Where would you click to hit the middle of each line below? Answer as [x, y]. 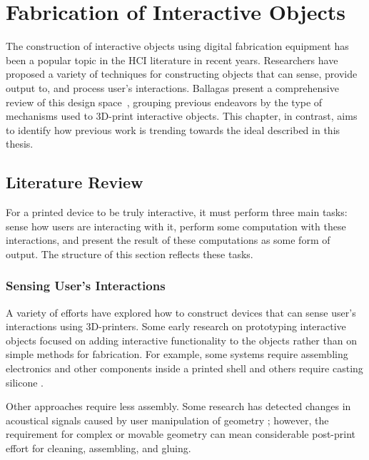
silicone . [25, 382]
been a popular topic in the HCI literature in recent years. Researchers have [172, 60]
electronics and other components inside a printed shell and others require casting [184, 368]
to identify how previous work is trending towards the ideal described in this [173, 129]
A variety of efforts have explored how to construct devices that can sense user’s [181, 312]
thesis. [20, 144]
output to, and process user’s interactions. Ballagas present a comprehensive [172, 87]
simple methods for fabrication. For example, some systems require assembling [177, 354]
